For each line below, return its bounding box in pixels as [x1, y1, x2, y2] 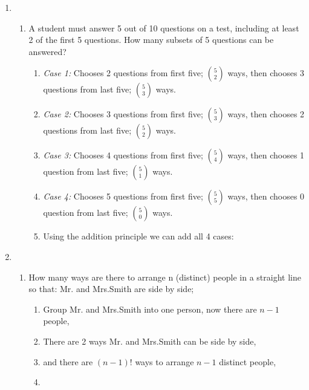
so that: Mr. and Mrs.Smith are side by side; [28, 282, 194, 295]
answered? [28, 45, 67, 57]
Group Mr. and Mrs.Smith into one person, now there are [43, 302, 257, 315]
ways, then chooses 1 [227, 149, 305, 161]
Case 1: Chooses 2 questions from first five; [43, 67, 203, 79]
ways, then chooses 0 [227, 190, 305, 203]
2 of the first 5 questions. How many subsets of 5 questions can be [28, 33, 274, 46]
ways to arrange [135, 355, 194, 368]
